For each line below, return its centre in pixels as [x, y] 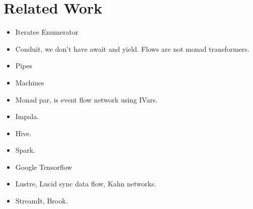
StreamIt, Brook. [41, 201]
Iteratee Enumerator [47, 32]
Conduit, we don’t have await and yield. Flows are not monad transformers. [132, 48]
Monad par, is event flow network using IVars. [87, 99]
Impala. [27, 116]
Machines [30, 82]
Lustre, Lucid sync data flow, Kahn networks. [86, 184]
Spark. [25, 150]
